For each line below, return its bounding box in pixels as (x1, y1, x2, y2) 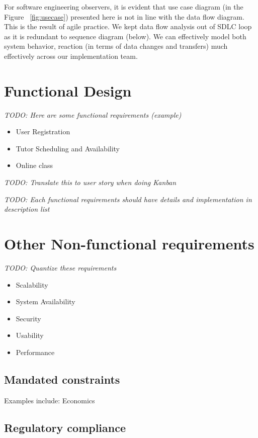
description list (4, 204, 50, 214)
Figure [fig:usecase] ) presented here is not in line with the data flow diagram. (4, 11, 244, 22)
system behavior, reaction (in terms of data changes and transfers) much (4, 41, 228, 51)
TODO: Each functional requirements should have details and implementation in (4, 194, 252, 204)
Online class (16, 160, 53, 170)
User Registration (16, 126, 70, 137)
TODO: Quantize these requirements (4, 262, 117, 273)
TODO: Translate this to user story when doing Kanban (4, 177, 177, 188)
